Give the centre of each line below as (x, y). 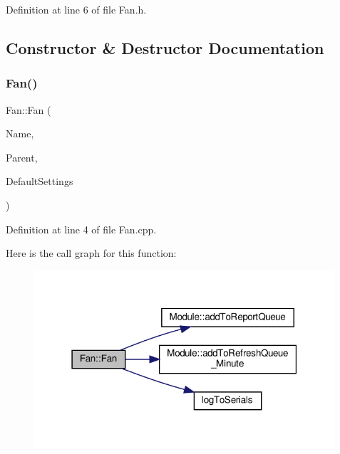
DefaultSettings (40, 181)
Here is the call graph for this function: (91, 253)
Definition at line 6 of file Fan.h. (76, 9)
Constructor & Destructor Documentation (165, 47)
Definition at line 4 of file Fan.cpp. (81, 229)
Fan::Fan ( (29, 109)
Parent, (22, 157)
